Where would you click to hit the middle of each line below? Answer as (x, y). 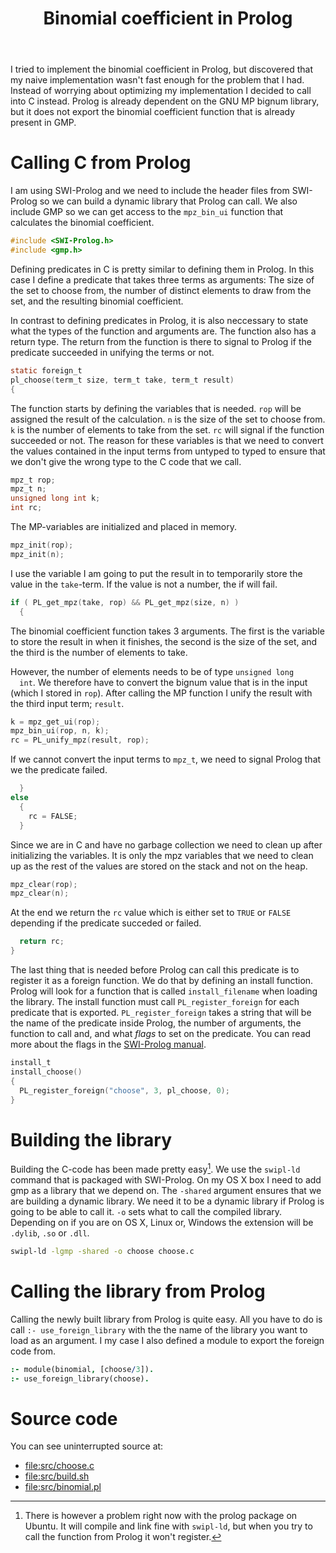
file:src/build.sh (57, 1476)
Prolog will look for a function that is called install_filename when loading (164, 991)
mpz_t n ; (28, 489)
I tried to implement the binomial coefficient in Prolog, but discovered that (161, 69)
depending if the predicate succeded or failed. (106, 923)
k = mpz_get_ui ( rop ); (55, 722)
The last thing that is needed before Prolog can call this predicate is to (155, 970)
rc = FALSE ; (53, 816)
